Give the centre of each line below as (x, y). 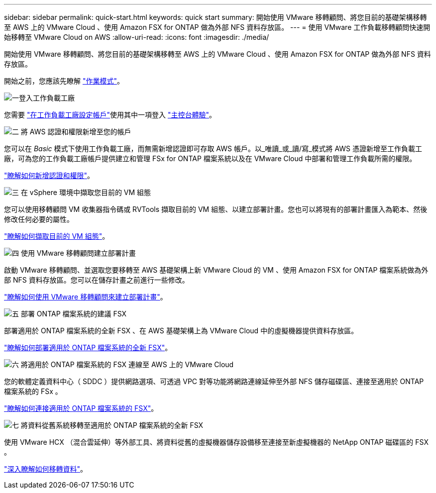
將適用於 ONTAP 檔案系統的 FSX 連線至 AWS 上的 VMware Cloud (127, 364)
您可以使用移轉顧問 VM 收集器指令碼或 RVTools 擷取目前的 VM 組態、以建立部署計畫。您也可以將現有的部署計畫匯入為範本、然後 (216, 209)
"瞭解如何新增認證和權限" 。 (49, 175)
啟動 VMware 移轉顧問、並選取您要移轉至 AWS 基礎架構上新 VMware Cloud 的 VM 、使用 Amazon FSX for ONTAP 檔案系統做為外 (216, 270)
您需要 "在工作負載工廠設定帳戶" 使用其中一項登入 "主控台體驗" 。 (110, 115)
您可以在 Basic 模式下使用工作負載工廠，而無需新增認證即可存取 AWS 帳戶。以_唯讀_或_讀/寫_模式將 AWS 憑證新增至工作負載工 (213, 148)
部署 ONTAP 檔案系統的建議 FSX (74, 314)
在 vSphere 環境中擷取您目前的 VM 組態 (86, 192)
